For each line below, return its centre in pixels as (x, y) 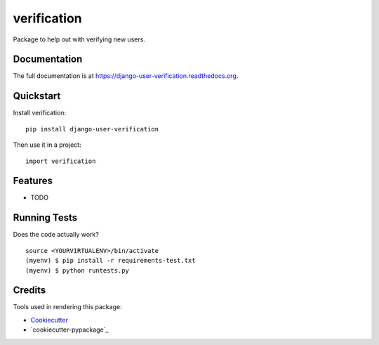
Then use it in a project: (47, 145)
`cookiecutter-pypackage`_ (69, 330)
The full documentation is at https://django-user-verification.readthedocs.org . (126, 76)
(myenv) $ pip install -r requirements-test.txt (111, 261)
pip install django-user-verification (92, 129)
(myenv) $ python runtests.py (78, 270)
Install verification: (40, 113)
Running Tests (45, 218)
